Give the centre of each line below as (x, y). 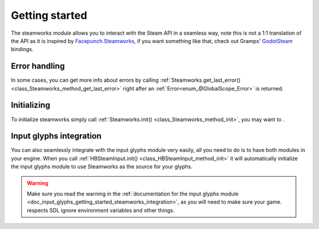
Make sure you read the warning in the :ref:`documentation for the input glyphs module (133, 194)
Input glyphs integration (56, 136)
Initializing (30, 105)
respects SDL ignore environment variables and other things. (101, 210)
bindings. (22, 49)
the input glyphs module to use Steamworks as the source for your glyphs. (102, 167)
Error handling (38, 66)
